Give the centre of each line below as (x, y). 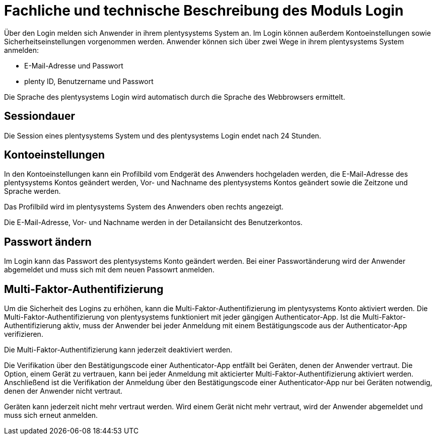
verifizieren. (24, 334)
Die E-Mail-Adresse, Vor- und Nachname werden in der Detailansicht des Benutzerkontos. (153, 223)
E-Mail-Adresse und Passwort (74, 65)
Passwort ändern (48, 242)
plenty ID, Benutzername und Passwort (89, 81)
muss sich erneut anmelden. (51, 415)
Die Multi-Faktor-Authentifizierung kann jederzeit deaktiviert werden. (118, 350)
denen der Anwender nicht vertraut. (63, 391)
